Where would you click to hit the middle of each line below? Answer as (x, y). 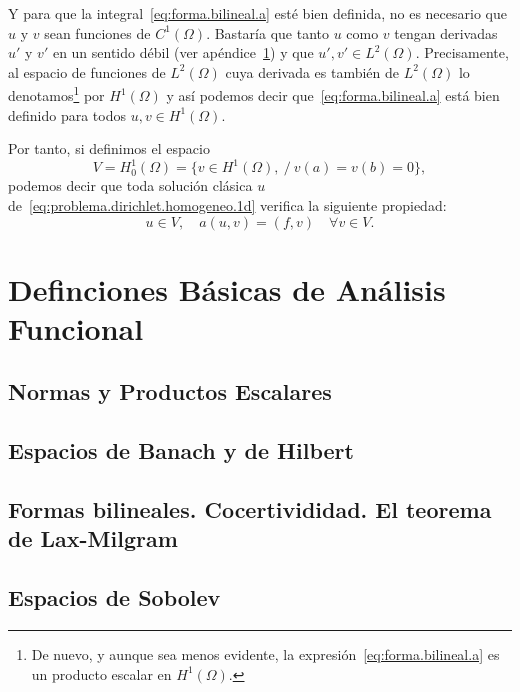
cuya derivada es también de (312, 71)
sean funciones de (97, 32)
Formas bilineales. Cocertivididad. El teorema (250, 509)
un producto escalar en (101, 673)
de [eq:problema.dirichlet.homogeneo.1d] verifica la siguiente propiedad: (227, 204)
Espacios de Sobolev (114, 597)
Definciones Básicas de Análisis (227, 288)
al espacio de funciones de (87, 71)
